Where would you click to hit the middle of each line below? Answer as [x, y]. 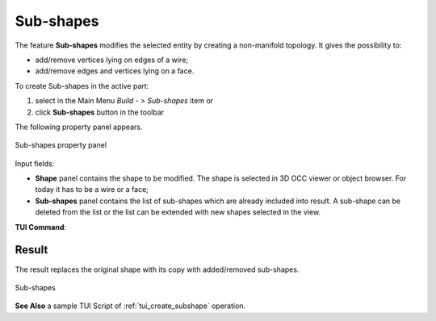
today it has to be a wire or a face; [92, 190]
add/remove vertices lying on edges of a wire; [112, 60]
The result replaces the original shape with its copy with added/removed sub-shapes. [157, 269]
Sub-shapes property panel [61, 145]
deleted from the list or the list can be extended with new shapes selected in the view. [178, 212]
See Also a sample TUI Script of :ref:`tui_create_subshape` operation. [130, 306]
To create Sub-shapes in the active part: [82, 85]
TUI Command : [41, 227]
